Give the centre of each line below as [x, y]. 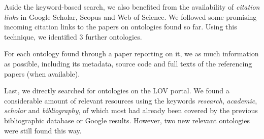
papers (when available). [42, 73]
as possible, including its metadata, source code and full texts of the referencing [128, 63]
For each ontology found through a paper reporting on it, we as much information [131, 54]
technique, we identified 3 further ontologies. [73, 36]
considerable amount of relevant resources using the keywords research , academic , [131, 100]
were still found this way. [43, 130]
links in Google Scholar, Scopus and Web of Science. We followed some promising [130, 16]
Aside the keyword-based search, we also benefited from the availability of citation [132, 7]
